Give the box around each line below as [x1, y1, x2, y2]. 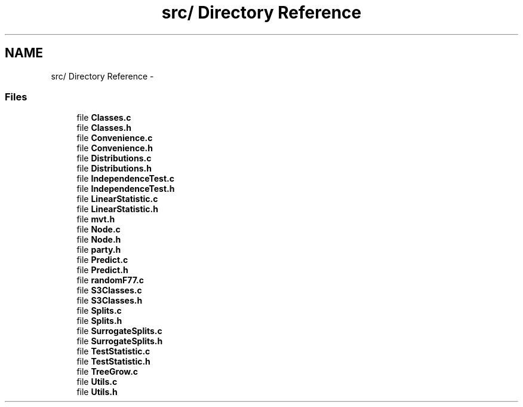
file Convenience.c [76, 133, 153, 143]
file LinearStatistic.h [76, 204, 158, 215]
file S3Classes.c [76, 285, 142, 296]
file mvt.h [76, 214, 115, 225]
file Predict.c [76, 255, 128, 265]
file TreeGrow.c [76, 366, 139, 377]
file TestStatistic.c [76, 346, 150, 357]
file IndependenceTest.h [76, 183, 175, 194]
